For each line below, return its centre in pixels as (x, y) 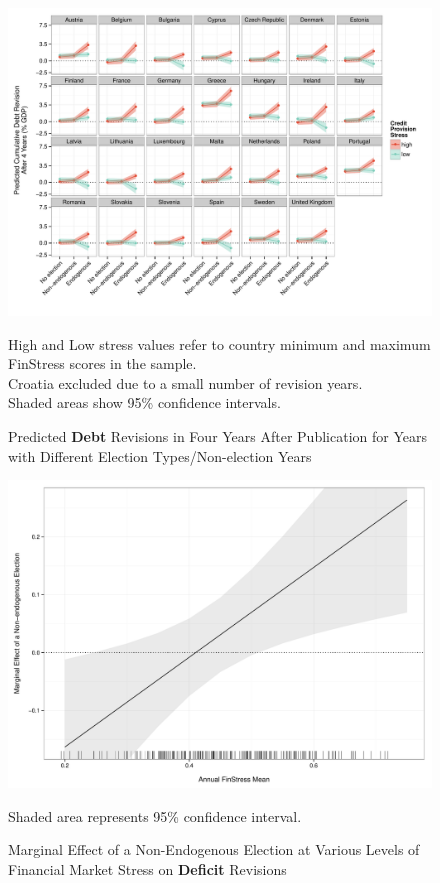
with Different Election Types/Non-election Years (160, 455)
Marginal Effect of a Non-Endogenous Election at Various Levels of (214, 849)
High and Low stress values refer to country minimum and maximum (219, 343)
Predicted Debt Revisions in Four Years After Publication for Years (217, 436)
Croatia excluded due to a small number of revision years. (185, 382)
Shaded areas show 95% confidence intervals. (144, 402)
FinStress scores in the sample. (102, 363)
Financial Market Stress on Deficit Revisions (147, 869)
